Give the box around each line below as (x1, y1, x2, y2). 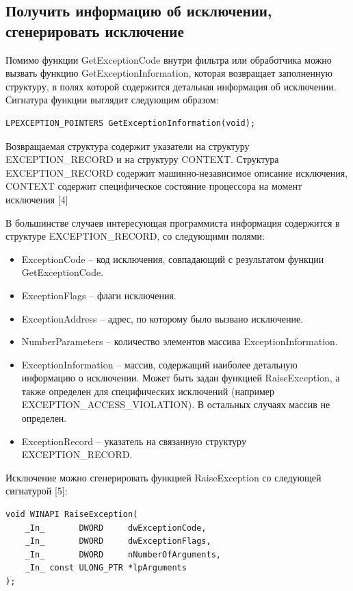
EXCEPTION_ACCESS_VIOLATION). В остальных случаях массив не (21, 397, 330, 412)
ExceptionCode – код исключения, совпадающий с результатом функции (21, 251, 324, 266)
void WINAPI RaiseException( (5, 510, 138, 520)
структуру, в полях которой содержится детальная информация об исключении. (5, 79, 337, 93)
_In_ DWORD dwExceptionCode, (25, 523, 207, 533)
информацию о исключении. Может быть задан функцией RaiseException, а (21, 370, 340, 385)
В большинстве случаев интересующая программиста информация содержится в (5, 215, 340, 229)
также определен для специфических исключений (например (21, 383, 274, 398)
